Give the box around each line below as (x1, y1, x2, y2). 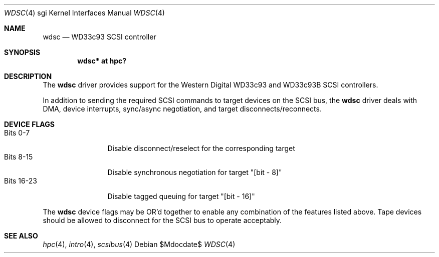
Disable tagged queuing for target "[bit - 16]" (107, 192, 255, 200)
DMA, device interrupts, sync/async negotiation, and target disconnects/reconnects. (43, 104, 322, 113)
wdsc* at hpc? (77, 56, 127, 65)
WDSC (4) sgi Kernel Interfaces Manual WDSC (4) (4, 8, 165, 17)
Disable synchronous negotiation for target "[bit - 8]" (107, 168, 282, 176)
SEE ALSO (4, 231, 38, 240)
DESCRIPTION (4, 72, 52, 80)
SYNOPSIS (4, 48, 41, 56)
